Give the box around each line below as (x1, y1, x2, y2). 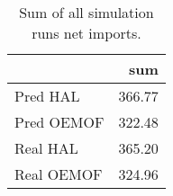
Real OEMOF (14, 164, 103, 184)
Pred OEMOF (14, 111, 105, 132)
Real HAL (14, 138, 78, 158)
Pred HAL (14, 85, 80, 106)
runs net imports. (32, 22, 141, 43)
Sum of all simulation (19, 2, 154, 22)
